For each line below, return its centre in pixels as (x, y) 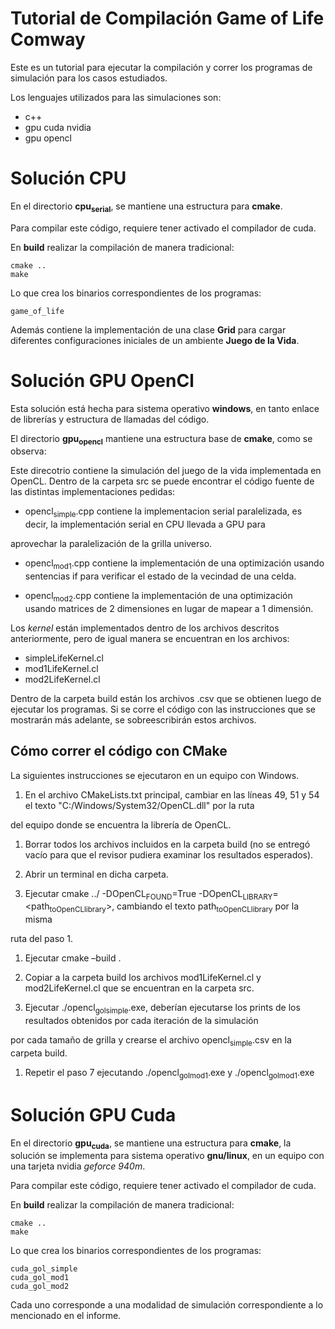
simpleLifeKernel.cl (64, 658)
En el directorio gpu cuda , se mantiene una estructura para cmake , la (151, 1144)
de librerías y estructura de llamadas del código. (110, 419)
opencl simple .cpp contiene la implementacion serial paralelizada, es (163, 512)
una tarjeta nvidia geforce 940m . (78, 1166)
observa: (28, 451)
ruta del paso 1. (42, 939)
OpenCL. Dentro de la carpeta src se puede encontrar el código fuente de (162, 481)
